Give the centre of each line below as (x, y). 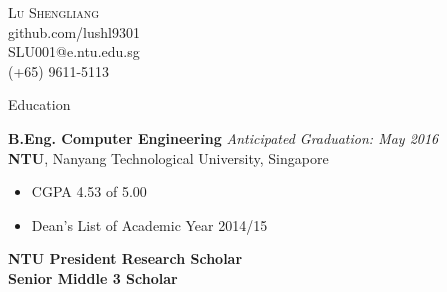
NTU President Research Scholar (125, 258)
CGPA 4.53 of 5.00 (89, 191)
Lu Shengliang (54, 12)
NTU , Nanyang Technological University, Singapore (168, 157)
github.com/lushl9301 (74, 31)
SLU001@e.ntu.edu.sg (74, 51)
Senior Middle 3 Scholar (93, 277)
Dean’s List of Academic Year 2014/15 (149, 224)
